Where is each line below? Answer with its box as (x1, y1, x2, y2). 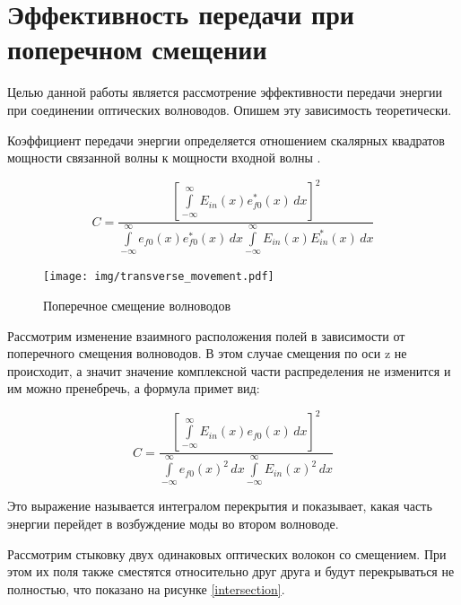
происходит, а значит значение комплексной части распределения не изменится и (7, 361, 451, 380)
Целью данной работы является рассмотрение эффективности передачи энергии (7, 83, 442, 101)
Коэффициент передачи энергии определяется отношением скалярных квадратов (7, 130, 445, 149)
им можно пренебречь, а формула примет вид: (7, 379, 260, 398)
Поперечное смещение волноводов (43, 295, 231, 314)
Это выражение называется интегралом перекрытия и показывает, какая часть (7, 496, 432, 515)
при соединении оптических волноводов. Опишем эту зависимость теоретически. (7, 100, 452, 118)
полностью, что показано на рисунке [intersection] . (7, 579, 285, 598)
